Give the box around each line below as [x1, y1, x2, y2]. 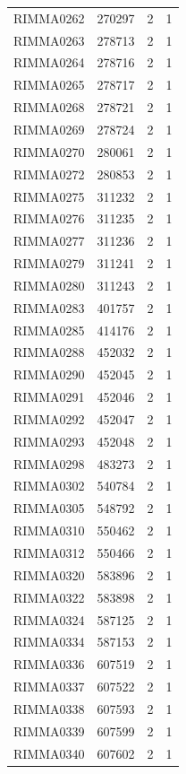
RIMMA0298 [13, 454, 85, 473]
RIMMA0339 [13, 721, 85, 740]
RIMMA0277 [13, 231, 85, 250]
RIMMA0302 [13, 476, 85, 495]
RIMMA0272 [13, 164, 85, 183]
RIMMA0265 [13, 75, 85, 94]
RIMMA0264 [13, 53, 85, 72]
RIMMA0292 [13, 409, 85, 428]
